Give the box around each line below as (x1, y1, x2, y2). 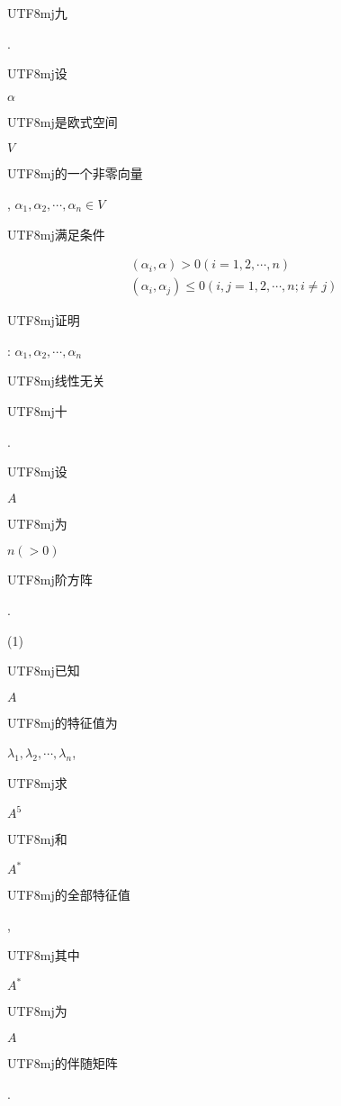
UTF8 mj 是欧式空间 (7, 112, 118, 131)
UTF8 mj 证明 (7, 311, 80, 330)
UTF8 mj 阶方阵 (7, 570, 93, 589)
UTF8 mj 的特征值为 (7, 712, 118, 731)
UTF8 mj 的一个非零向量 (7, 164, 143, 183)
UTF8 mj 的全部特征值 (7, 885, 130, 904)
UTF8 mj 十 (7, 402, 67, 420)
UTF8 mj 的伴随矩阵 (7, 1054, 118, 1072)
